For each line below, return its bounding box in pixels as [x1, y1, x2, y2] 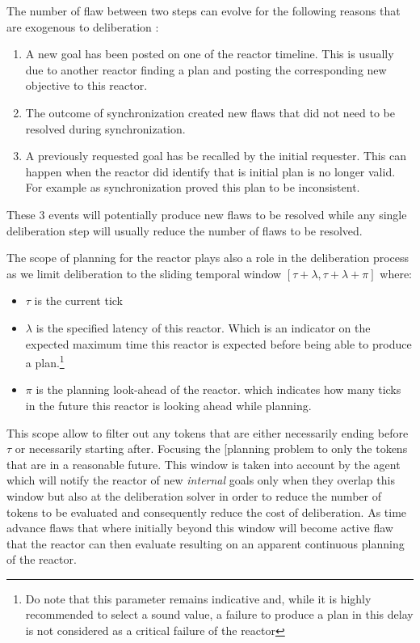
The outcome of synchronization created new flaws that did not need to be [25, 104, 395, 121]
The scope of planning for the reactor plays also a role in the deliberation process [6, 249, 409, 266]
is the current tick [34, 292, 124, 309]
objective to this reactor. [25, 77, 148, 94]
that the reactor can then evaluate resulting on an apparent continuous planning [6, 535, 405, 552]
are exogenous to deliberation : [6, 18, 159, 35]
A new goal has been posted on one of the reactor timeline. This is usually [25, 45, 394, 62]
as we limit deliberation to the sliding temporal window [6, 264, 282, 281]
